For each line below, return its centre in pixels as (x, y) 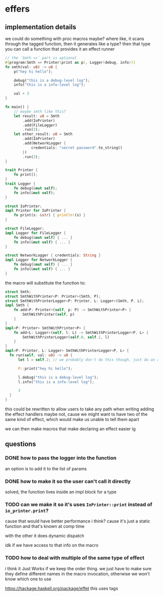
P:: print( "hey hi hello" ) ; (45, 368)
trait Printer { (21, 170)
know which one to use (28, 579)
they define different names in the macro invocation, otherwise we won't (77, 574)
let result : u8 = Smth (37, 116)
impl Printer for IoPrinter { (36, 211)
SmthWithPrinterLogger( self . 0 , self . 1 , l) (66, 337)
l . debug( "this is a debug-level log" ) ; (58, 377)
